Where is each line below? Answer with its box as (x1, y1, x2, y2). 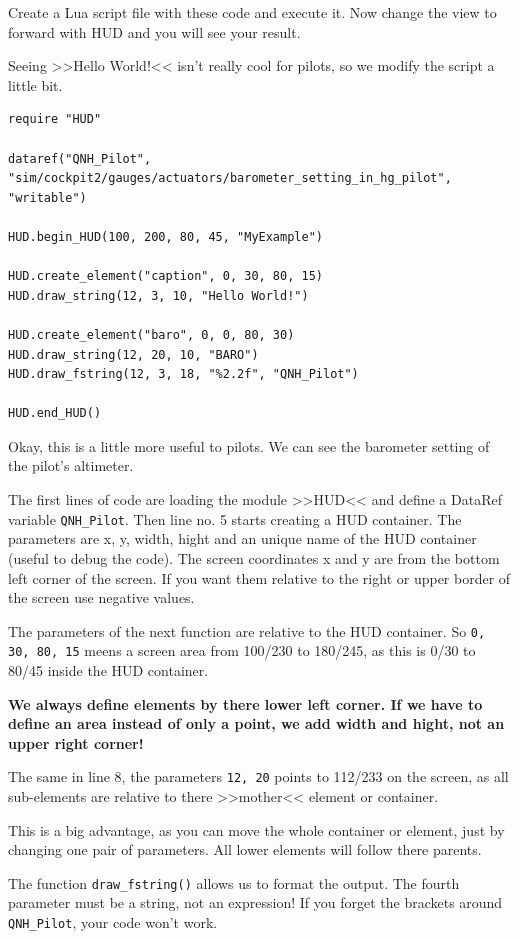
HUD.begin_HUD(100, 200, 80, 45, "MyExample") (8, 229, 323, 244)
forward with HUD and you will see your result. (8, 21, 301, 42)
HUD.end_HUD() (8, 406, 102, 421)
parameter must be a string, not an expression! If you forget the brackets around (8, 892, 503, 913)
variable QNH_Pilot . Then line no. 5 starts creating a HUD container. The (8, 508, 462, 529)
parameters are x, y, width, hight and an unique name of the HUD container (8, 528, 477, 549)
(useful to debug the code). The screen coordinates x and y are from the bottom (8, 547, 500, 568)
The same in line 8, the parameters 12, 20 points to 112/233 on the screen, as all (8, 766, 509, 787)
